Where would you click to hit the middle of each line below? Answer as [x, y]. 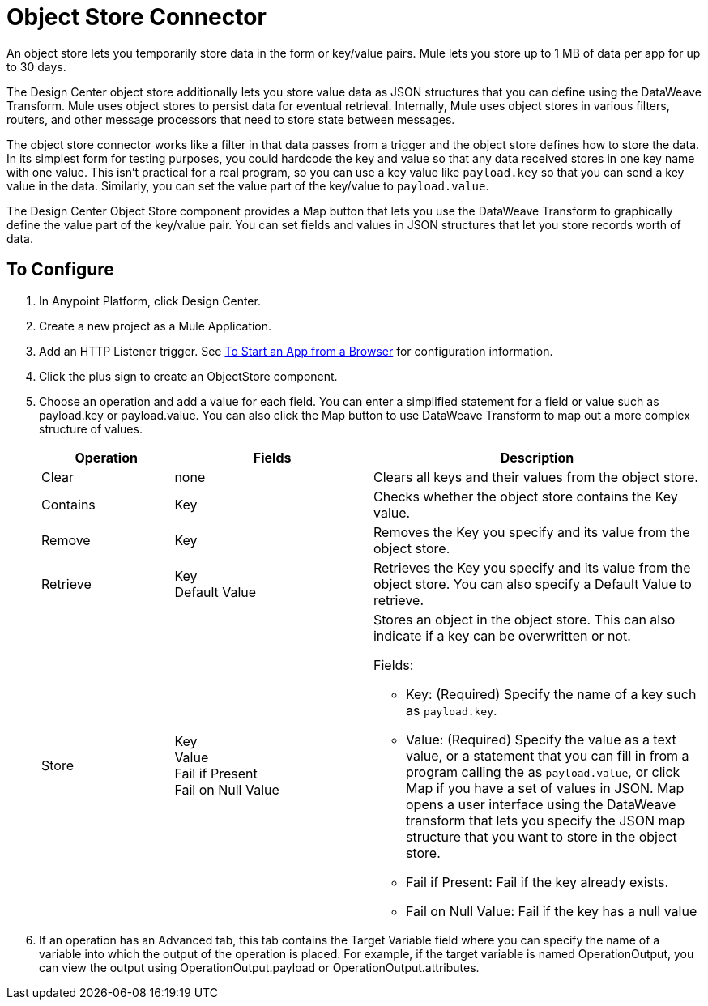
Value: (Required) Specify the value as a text [541, 739]
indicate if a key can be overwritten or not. [502, 635]
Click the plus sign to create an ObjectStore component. [188, 376]
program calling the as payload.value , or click [543, 772]
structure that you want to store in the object [541, 836]
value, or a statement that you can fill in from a [547, 755]
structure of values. [91, 428]
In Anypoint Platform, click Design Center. [150, 301]
